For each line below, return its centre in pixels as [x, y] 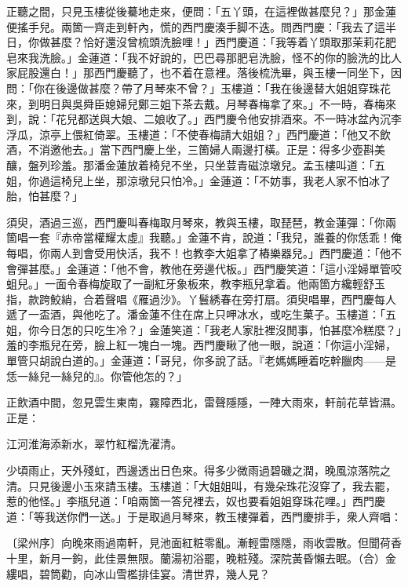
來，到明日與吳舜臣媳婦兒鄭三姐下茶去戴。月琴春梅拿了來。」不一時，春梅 [196, 103]
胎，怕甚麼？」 [45, 196]
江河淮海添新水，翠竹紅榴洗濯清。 [94, 444]
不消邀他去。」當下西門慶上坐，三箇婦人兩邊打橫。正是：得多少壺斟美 [206, 149]
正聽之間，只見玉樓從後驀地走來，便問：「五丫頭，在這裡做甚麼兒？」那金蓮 [201, 11]
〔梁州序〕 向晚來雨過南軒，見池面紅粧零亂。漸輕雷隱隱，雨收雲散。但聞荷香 [204, 543]
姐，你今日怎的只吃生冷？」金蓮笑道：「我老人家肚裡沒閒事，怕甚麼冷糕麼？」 [204, 329]
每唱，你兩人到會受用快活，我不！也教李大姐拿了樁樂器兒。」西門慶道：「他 [199, 252]
